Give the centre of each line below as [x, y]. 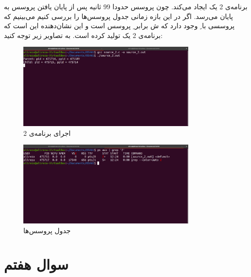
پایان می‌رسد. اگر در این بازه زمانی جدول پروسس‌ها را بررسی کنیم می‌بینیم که [118, 16]
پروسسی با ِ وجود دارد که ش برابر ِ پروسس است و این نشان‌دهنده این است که [119, 26]
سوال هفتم [36, 264]
